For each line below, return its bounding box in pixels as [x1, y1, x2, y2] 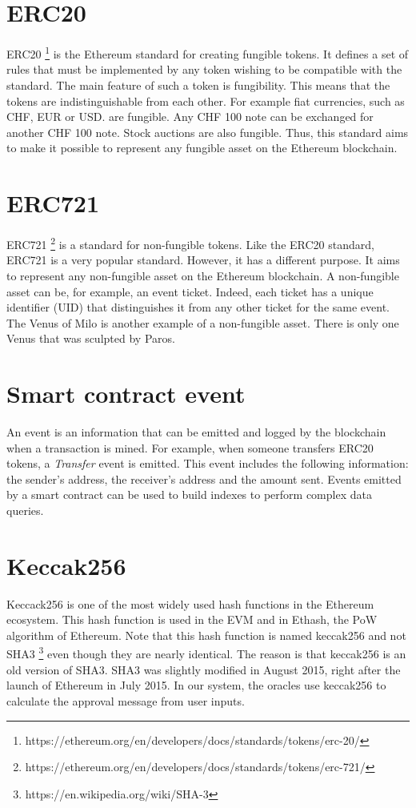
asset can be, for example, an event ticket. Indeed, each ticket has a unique [6, 283, 374, 299]
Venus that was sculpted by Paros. [6, 330, 175, 347]
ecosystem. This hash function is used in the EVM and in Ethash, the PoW [6, 611, 378, 628]
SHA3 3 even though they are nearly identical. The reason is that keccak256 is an [6, 643, 406, 662]
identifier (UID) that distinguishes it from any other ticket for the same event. [6, 299, 390, 316]
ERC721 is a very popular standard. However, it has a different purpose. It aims [6, 251, 400, 268]
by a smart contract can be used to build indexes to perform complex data [6, 486, 372, 503]
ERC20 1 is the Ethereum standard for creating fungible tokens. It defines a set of [6, 43, 409, 62]
